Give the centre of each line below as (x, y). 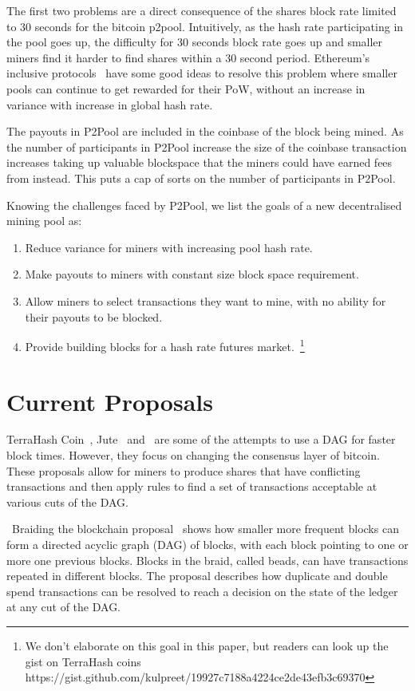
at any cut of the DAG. (64, 607)
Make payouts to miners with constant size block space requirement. (192, 274)
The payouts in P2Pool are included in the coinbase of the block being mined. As (205, 131)
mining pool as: (44, 221)
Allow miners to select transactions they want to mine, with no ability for (206, 300)
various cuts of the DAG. (67, 501)
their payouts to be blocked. (94, 316)
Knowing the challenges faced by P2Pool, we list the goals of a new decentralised (204, 205)
